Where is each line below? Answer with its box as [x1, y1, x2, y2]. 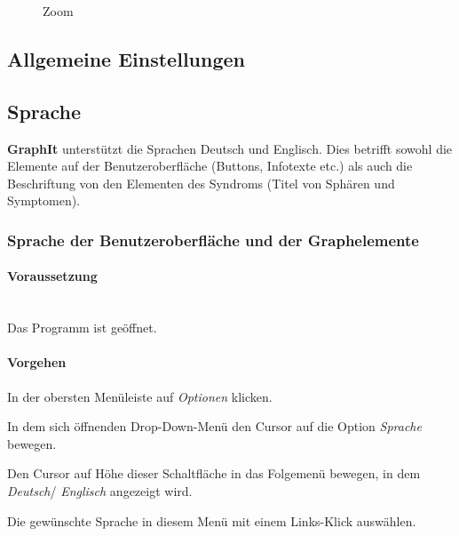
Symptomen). [7, 191, 81, 210]
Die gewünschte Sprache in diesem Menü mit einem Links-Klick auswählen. [7, 511, 416, 530]
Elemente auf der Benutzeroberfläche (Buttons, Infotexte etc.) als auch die [7, 156, 413, 175]
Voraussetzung [7, 267, 98, 285]
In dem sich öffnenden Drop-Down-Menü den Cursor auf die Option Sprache [7, 417, 422, 436]
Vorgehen [7, 353, 67, 372]
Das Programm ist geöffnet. [7, 318, 157, 337]
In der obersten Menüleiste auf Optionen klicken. [7, 387, 273, 405]
